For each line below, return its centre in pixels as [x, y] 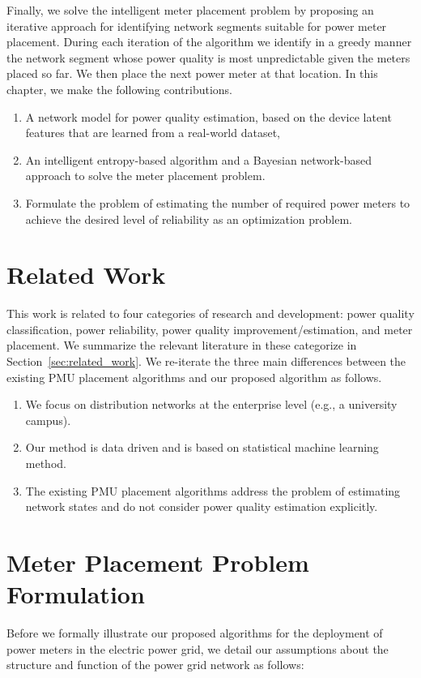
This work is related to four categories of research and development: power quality [210, 313]
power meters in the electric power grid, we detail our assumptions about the [198, 648]
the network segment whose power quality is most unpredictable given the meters [208, 57]
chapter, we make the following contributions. [119, 89]
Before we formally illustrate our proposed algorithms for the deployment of [195, 633]
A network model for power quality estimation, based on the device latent [208, 116]
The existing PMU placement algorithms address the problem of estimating [213, 490]
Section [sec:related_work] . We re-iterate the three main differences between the [206, 361]
